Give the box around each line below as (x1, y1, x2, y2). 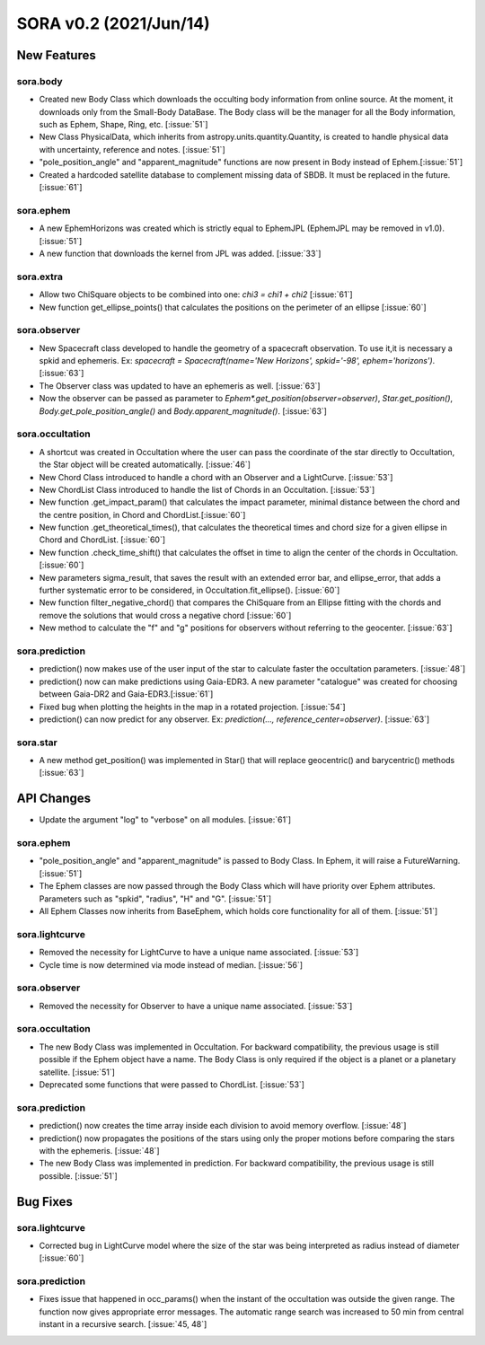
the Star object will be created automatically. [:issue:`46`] (39, 459, 251, 470)
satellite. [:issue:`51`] (39, 1067, 116, 1077)
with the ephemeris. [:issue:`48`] (39, 1145, 160, 1156)
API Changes (16, 791, 92, 806)
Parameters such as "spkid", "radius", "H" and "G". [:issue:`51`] (39, 893, 271, 904)
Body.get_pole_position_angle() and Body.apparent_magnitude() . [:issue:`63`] (39, 405, 328, 417)
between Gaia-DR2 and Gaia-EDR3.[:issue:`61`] (39, 689, 214, 699)
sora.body (16, 75, 63, 87)
